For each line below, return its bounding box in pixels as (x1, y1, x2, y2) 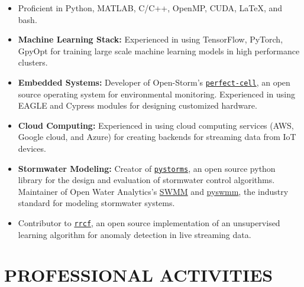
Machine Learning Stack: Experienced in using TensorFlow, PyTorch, (18, 33, 283, 45)
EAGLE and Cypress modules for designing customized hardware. (18, 99, 257, 112)
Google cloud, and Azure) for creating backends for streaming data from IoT (18, 131, 296, 143)
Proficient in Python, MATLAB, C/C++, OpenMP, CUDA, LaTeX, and (18, 2, 283, 14)
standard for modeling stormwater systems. (18, 197, 175, 209)
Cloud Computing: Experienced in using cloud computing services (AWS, (18, 119, 294, 131)
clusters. (18, 56, 48, 69)
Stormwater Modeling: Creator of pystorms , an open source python (18, 162, 276, 174)
